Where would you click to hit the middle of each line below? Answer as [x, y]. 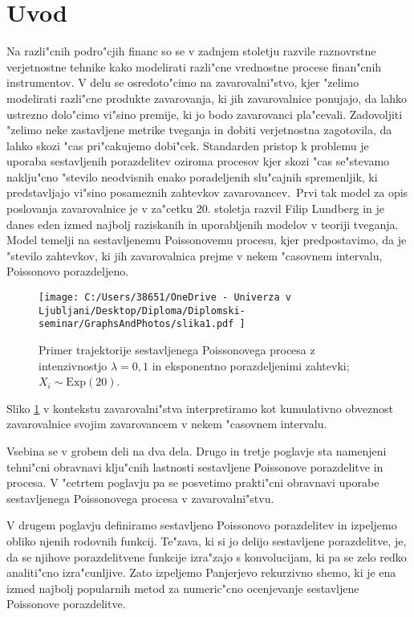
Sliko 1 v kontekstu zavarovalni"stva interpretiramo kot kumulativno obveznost [200, 408]
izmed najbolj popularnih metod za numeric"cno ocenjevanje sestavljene [183, 588]
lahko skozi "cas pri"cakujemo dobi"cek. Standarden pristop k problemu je [188, 145]
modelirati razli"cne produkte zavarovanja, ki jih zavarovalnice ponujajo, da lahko [207, 98]
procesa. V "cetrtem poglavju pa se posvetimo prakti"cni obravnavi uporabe [193, 482]
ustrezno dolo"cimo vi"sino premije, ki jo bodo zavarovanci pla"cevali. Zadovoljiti [205, 114]
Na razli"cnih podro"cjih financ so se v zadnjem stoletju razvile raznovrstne [191, 51]
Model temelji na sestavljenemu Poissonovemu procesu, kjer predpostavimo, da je [207, 240]
